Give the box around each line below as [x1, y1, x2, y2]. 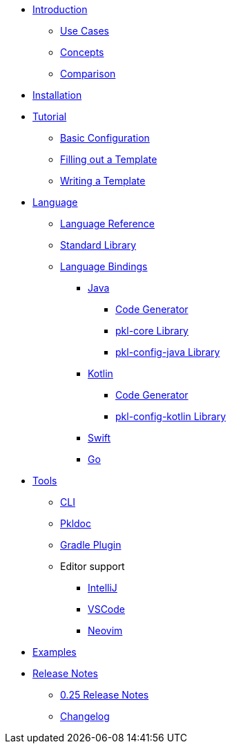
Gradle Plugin [60, 539, 122, 551]
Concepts [60, 46, 104, 58]
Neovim [88, 625, 123, 636]
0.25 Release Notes [60, 689, 149, 701]
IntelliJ [88, 582, 117, 594]
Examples [32, 646, 77, 658]
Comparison [60, 68, 116, 79]
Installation [32, 89, 82, 101]
